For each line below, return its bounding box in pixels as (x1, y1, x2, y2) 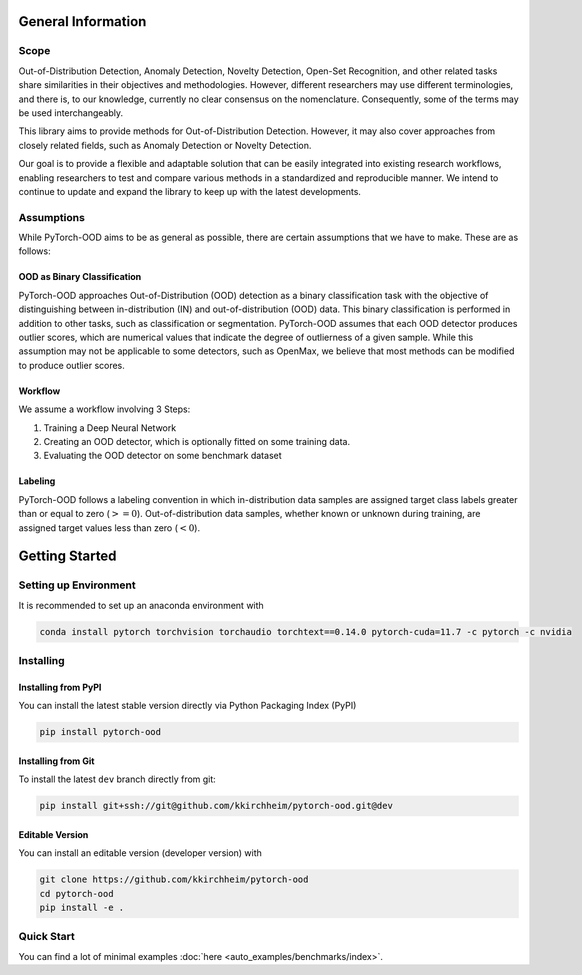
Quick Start (18, 930, 75, 944)
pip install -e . (39, 901, 125, 913)
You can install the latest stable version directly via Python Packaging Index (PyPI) (18, 700, 357, 712)
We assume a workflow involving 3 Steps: (18, 403, 191, 415)
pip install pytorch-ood (39, 726, 162, 738)
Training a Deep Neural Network (43, 421, 177, 434)
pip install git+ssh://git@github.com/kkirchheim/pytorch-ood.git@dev (39, 800, 394, 812)
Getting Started (18, 548, 117, 565)
